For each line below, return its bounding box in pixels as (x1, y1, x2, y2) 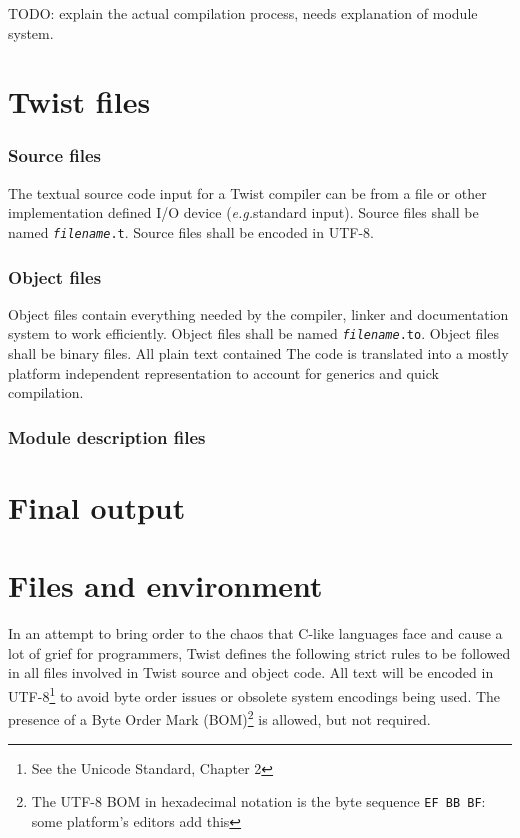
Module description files (8, 424, 206, 449)
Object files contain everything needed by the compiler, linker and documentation (8, 303, 509, 324)
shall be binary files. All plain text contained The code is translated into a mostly (8, 343, 509, 364)
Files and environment (8, 565, 323, 606)
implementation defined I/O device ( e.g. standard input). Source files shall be (8, 202, 479, 223)
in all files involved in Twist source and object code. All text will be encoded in (8, 662, 494, 683)
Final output (8, 486, 186, 527)
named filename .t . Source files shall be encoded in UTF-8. (8, 221, 374, 242)
